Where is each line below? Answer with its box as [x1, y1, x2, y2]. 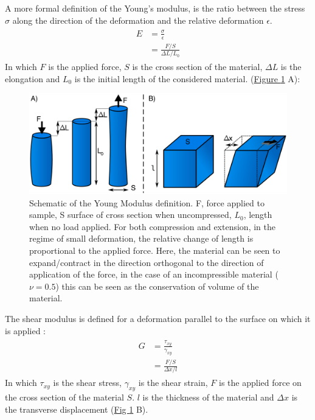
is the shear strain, [138, 376, 208, 389]
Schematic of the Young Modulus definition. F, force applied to [29, 196, 265, 209]
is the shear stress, [53, 376, 122, 389]
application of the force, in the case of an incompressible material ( [29, 268, 279, 281]
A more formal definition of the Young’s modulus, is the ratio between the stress [5, 2, 305, 14]
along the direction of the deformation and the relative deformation [12, 13, 264, 26]
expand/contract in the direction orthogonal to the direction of [29, 256, 264, 268]
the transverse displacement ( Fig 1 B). [5, 402, 148, 415]
